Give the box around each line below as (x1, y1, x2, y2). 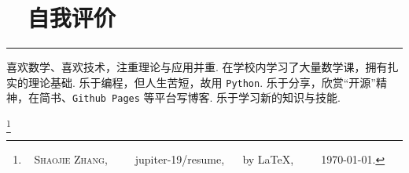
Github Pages (72, 93, 140, 105)
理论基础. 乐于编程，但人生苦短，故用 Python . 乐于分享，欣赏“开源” (28, 74, 376, 90)
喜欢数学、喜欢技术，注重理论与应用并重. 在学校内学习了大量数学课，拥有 (6, 59, 388, 75)
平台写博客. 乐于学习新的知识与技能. (154, 89, 341, 106)
